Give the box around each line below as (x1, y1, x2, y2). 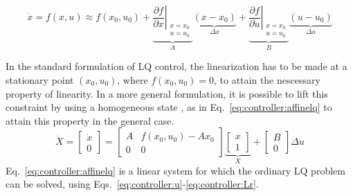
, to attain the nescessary (213, 73, 320, 87)
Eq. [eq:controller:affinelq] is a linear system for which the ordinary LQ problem (6, 163, 345, 177)
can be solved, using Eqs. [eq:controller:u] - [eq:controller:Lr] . (6, 177, 259, 191)
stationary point (6, 73, 74, 87)
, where (117, 73, 148, 87)
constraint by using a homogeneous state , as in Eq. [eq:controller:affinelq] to (6, 100, 332, 114)
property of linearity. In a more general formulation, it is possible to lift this (6, 86, 328, 100)
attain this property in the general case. (6, 113, 174, 127)
